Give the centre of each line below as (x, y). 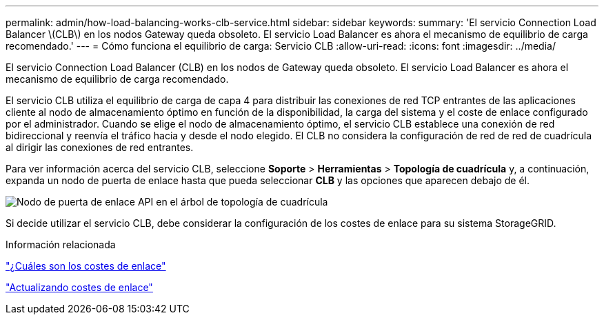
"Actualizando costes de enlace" (79, 287)
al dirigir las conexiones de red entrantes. (100, 147)
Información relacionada (61, 244)
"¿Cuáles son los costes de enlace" (86, 266)
